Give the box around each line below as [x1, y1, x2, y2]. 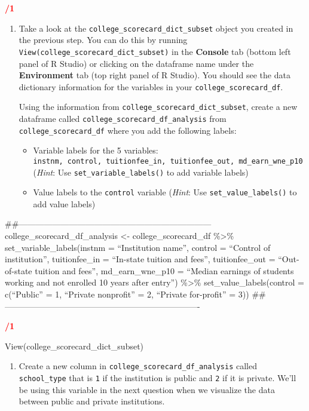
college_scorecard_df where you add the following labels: [19, 124, 237, 136]
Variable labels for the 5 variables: [33, 144, 158, 157]
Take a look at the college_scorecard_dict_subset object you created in [19, 22, 293, 34]
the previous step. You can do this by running [19, 33, 188, 46]
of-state [5, 264, 32, 277]
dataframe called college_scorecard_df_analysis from [19, 112, 227, 124]
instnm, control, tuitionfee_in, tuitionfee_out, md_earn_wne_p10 [33, 157, 303, 165]
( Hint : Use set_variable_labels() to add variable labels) [33, 165, 249, 178]
